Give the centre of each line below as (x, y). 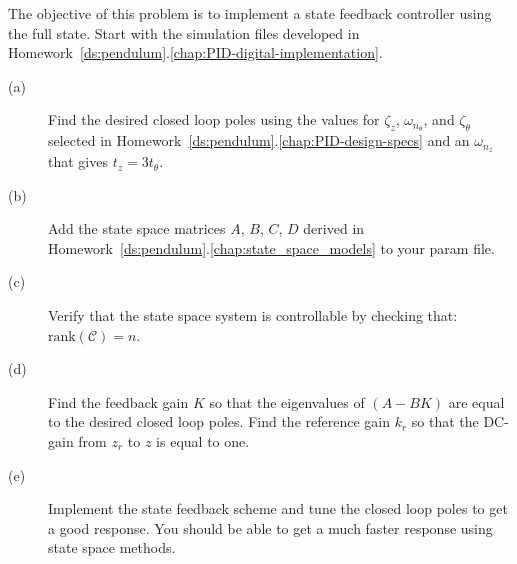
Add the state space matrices (137, 228)
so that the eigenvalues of (287, 401)
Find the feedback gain (118, 401)
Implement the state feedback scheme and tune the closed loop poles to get (278, 508)
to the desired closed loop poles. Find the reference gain (219, 421)
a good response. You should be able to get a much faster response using (270, 527)
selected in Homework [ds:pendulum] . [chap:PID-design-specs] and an (259, 140)
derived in (334, 228)
